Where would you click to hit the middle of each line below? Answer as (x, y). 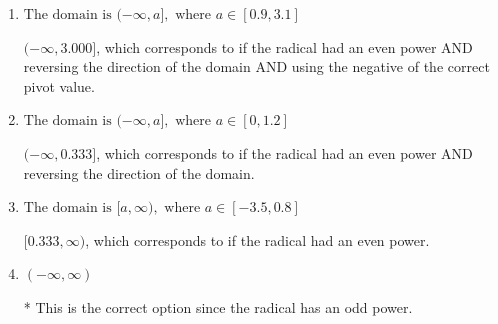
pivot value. (59, 85)
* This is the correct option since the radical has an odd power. (218, 306)
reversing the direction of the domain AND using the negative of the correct (256, 66)
